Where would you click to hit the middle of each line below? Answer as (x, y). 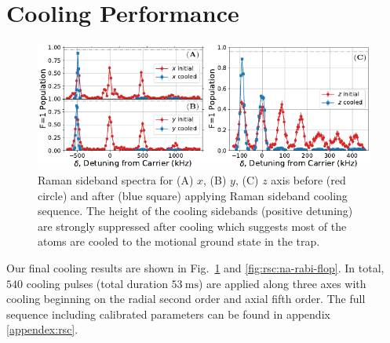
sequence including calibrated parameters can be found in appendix (168, 314)
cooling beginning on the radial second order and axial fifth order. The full (186, 299)
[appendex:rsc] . (42, 329)
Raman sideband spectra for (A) (116, 180)
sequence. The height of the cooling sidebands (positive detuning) (195, 211)
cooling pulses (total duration (97, 283)
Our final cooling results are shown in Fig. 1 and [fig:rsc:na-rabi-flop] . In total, (195, 268)
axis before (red (308, 180)
